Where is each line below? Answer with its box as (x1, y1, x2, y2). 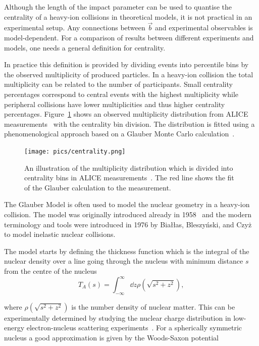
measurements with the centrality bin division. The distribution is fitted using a (4, 118, 255, 129)
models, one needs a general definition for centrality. (4, 42, 166, 53)
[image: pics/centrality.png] (24, 147, 126, 155)
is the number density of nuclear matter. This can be (71, 301, 235, 312)
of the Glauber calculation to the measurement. (24, 182, 171, 192)
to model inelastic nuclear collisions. (4, 229, 116, 239)
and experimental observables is (154, 22, 253, 33)
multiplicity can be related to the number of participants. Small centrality (4, 79, 233, 89)
